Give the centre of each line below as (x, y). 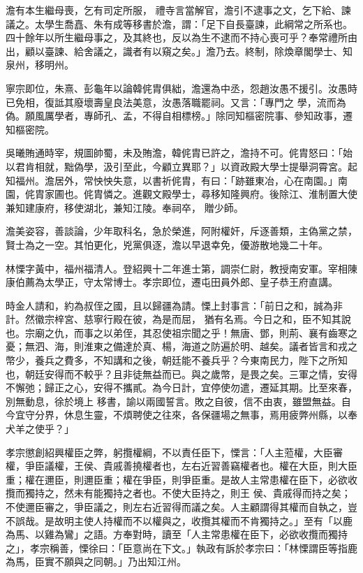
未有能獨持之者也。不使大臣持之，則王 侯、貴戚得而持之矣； (212, 493)
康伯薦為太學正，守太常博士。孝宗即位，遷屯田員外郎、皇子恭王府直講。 (172, 282)
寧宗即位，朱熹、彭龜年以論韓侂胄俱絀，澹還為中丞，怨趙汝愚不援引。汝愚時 (181, 88)
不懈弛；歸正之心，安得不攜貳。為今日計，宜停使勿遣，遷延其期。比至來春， (181, 387)
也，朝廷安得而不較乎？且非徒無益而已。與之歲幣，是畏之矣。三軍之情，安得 (181, 373)
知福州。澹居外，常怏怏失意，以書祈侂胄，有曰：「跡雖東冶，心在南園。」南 (177, 180)
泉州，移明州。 (40, 65)
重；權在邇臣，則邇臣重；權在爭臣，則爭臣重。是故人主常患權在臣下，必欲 (177, 479)
